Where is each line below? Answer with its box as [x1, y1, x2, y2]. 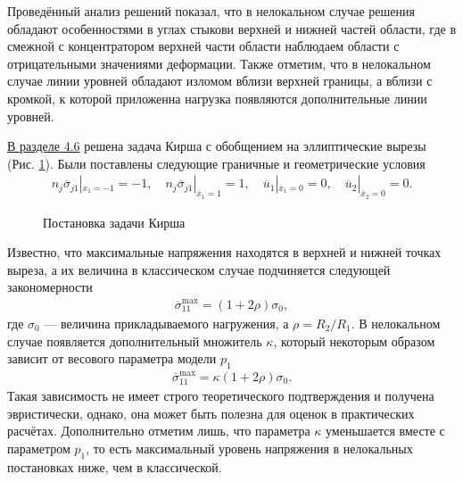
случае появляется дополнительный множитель [7, 331, 262, 350]
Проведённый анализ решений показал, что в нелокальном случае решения [7, 2, 415, 20]
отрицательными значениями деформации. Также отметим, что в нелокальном [7, 54, 431, 72]
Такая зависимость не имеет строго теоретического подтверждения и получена [7, 386, 434, 404]
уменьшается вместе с [326, 421, 445, 440]
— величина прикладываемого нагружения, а [44, 313, 289, 332]
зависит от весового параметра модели [7, 349, 217, 368]
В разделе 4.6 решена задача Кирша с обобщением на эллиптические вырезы [7, 137, 426, 155]
